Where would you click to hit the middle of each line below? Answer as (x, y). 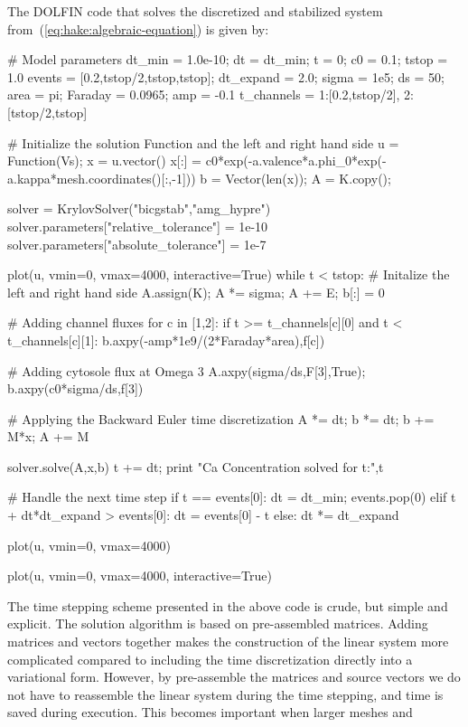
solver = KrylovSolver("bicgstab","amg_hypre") (139, 208)
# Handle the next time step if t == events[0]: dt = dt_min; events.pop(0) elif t (232, 497)
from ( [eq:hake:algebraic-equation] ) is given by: (138, 28)
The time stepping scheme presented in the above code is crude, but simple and (228, 605)
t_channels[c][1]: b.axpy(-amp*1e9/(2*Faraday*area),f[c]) (166, 340)
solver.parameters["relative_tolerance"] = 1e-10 (138, 226)
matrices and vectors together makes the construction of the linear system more (228, 642)
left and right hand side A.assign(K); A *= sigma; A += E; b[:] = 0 (196, 292)
